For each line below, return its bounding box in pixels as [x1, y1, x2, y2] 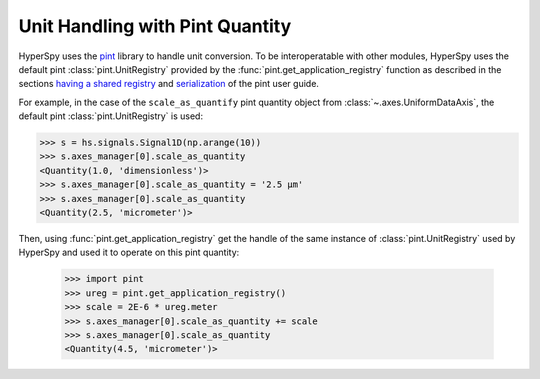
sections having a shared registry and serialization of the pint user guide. [18, 78, 320, 90]
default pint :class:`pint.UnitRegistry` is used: [18, 110, 204, 122]
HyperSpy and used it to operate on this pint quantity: [18, 246, 240, 259]
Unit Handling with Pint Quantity [18, 15, 292, 37]
